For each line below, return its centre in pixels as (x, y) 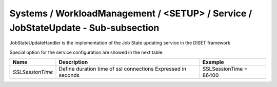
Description (73, 62)
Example (213, 62)
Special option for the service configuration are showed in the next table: (86, 52)
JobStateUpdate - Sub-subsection (84, 28)
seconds (69, 75)
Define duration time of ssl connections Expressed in (123, 69)
